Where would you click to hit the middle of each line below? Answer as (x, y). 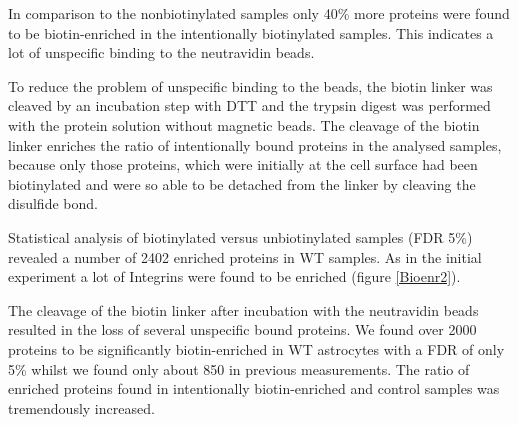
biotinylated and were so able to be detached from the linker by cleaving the (242, 183)
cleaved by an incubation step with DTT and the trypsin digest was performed (249, 105)
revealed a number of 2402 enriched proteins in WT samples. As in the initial (245, 256)
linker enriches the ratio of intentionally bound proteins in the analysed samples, (255, 144)
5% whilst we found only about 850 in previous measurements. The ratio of (239, 368)
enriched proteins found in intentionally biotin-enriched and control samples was (254, 388)
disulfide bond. (53, 203)
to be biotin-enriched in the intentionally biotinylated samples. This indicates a (251, 32)
